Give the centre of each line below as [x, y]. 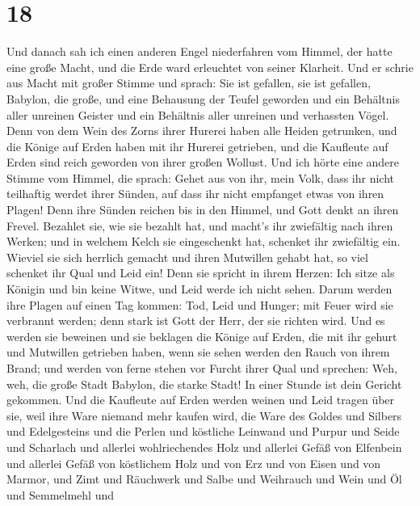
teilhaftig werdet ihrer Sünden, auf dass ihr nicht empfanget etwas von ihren [195, 194]
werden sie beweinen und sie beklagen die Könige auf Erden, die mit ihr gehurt [202, 336]
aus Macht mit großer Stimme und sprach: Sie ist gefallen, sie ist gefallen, [189, 83]
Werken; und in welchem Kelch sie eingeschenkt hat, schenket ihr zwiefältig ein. [204, 241]
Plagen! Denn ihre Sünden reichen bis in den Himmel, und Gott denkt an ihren [203, 210]
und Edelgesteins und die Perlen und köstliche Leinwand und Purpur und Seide [203, 431]
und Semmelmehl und [61, 494]
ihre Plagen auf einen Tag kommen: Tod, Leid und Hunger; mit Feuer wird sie [200, 304]
